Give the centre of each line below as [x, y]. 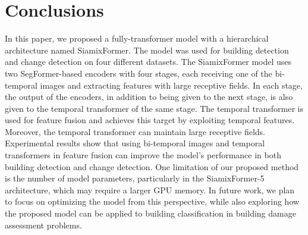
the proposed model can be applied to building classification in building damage [150, 213]
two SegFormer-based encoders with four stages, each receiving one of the [139, 73]
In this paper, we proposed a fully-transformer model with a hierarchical [137, 38]
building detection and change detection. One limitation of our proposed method [152, 166]
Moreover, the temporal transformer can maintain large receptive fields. [135, 131]
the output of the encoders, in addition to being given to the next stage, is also [149, 97]
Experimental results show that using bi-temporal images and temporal [135, 143]
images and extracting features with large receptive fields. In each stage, [171, 85]
